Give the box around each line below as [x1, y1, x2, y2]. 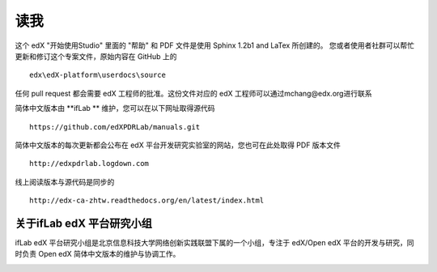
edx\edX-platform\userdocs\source [29, 70, 166, 80]
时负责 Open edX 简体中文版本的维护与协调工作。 [15, 249, 180, 259]
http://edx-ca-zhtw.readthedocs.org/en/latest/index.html [29, 196, 265, 206]
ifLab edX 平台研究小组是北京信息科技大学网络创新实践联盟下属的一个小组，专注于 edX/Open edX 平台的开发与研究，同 [15, 237, 414, 247]
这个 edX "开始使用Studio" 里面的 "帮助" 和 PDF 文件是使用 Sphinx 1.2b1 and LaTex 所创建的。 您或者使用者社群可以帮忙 [15, 40, 415, 50]
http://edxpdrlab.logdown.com [29, 159, 150, 168]
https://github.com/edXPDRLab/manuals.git [29, 122, 201, 131]
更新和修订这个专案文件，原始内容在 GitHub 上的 [15, 51, 177, 61]
